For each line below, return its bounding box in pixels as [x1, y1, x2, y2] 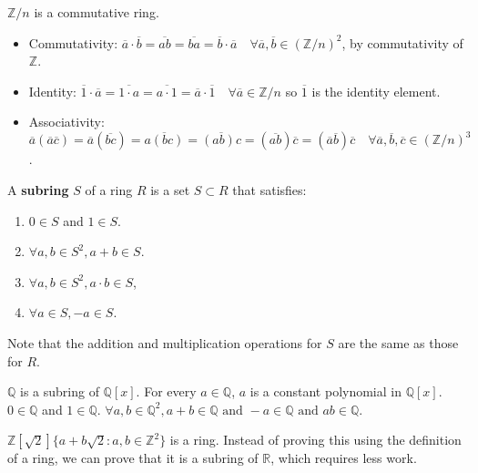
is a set [150, 180, 190, 200]
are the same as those [338, 334, 459, 353]
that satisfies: [232, 180, 307, 200]
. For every [136, 382, 197, 401]
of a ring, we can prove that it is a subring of [7, 448, 259, 468]
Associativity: [28, 112, 105, 131]
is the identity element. [311, 81, 441, 100]
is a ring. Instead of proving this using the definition [169, 430, 462, 449]
